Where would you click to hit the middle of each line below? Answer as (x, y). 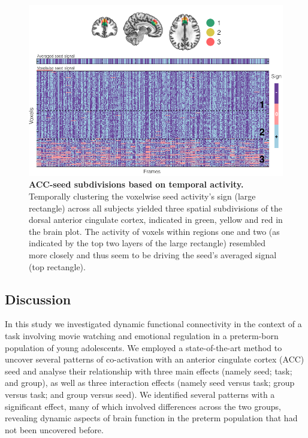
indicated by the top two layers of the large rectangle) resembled (147, 243)
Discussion (38, 299)
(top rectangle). (57, 266)
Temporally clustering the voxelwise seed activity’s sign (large (142, 196)
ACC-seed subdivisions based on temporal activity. (136, 184)
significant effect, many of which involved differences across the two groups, (143, 406)
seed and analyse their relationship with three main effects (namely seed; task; (149, 371)
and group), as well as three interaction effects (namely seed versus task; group (150, 383)
